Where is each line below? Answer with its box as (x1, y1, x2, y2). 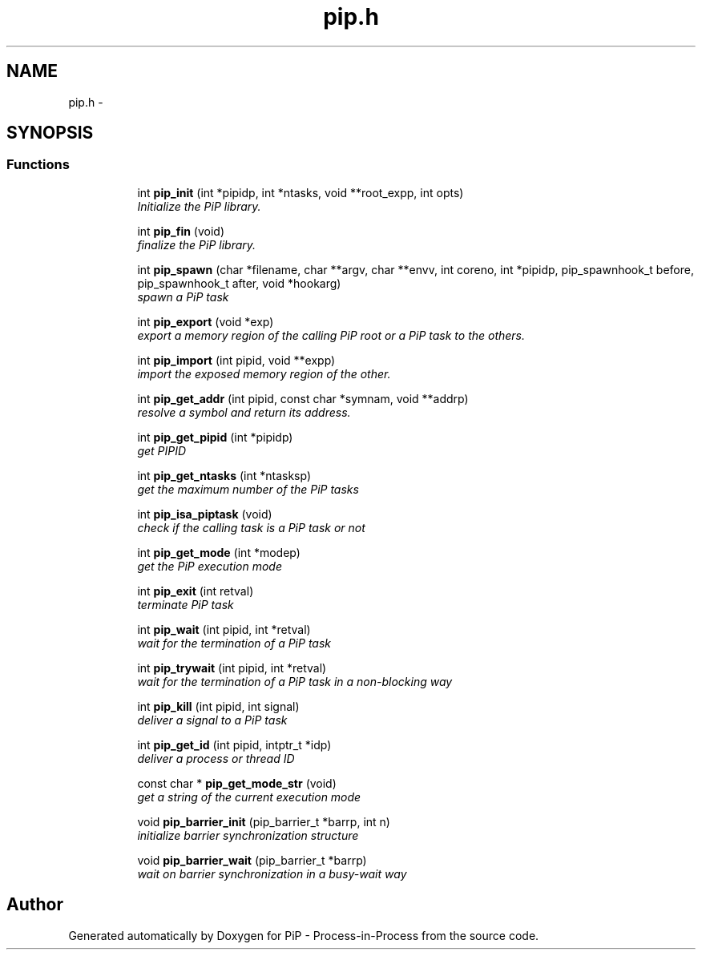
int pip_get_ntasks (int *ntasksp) (137, 468, 311, 482)
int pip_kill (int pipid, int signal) (137, 699, 300, 713)
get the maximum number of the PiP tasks (137, 482, 359, 496)
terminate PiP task (137, 597, 234, 611)
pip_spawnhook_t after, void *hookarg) (137, 276, 341, 290)
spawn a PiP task (137, 289, 229, 304)
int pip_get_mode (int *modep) (137, 545, 301, 559)
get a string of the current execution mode (137, 789, 361, 804)
